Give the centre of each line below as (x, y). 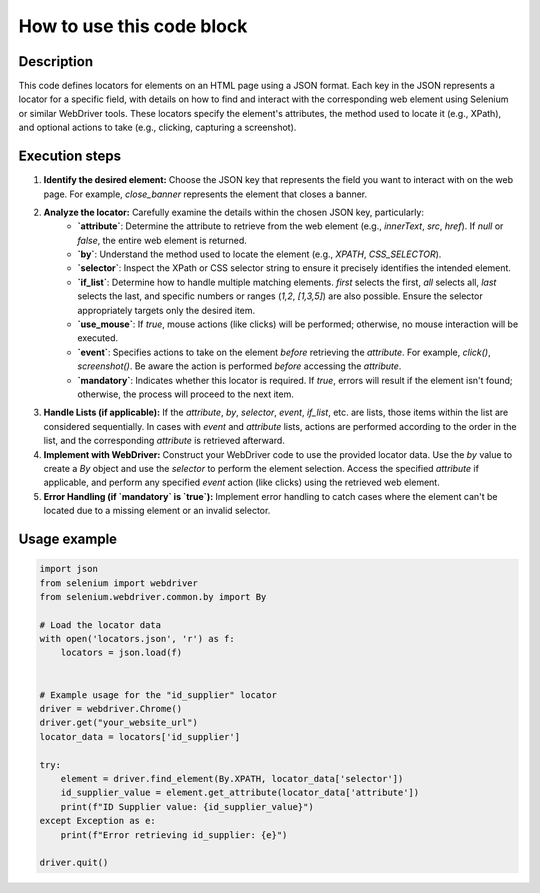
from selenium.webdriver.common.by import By (153, 596)
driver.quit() (74, 863)
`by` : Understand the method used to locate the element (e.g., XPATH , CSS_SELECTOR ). (259, 254)
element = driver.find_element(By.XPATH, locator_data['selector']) (232, 778)
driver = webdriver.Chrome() (111, 709)
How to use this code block (133, 26)
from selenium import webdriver (119, 583)
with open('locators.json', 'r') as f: (137, 639)
